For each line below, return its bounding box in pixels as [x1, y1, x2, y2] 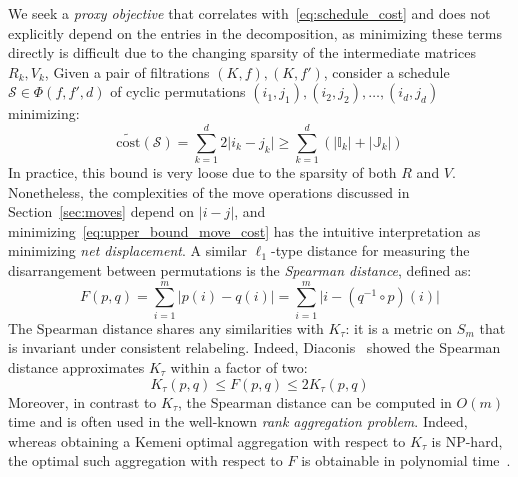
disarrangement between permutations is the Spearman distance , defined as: [8, 260, 472, 281]
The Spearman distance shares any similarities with [8, 317, 324, 338]
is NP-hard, [431, 430, 503, 451]
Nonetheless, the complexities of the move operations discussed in [8, 181, 410, 202]
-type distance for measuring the [270, 240, 470, 261]
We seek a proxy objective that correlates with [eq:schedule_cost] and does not [8, 3, 491, 23]
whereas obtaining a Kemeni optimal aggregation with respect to [8, 430, 406, 451]
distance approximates [8, 356, 145, 377]
